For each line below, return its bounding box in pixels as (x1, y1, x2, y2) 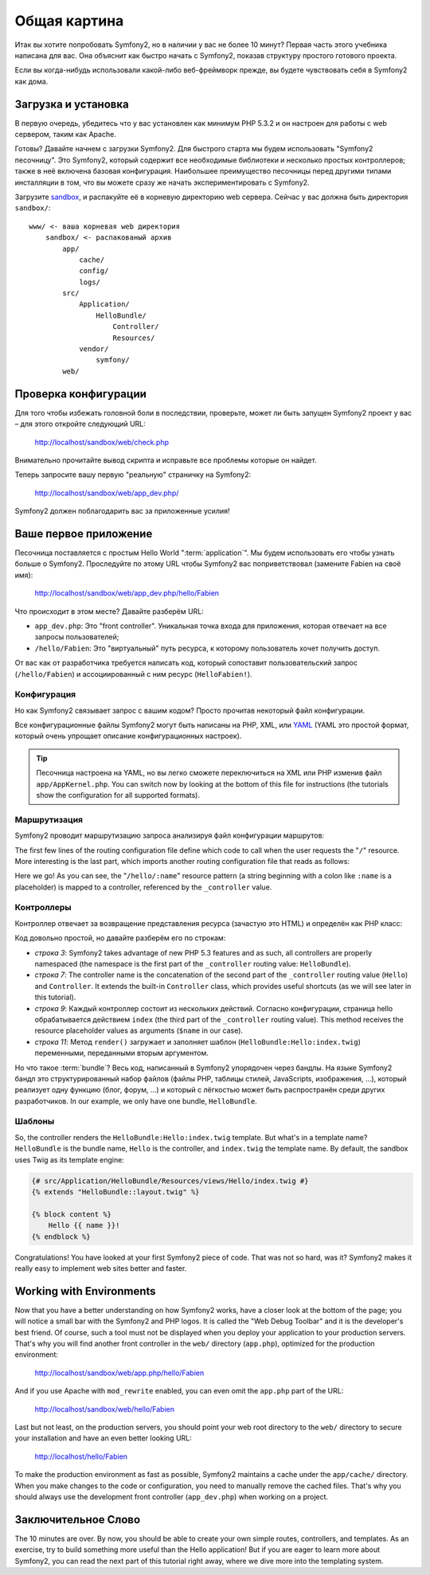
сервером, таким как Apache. (14, 130, 117, 139)
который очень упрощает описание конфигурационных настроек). (14, 731, 242, 741)
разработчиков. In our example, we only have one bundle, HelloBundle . (14, 1096, 258, 1106)
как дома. (14, 76, 49, 86)
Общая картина (14, 12, 124, 29)
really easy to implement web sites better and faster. (14, 1263, 187, 1273)
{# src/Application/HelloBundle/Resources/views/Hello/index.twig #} (31, 1176, 309, 1186)
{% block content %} (31, 1210, 111, 1218)
